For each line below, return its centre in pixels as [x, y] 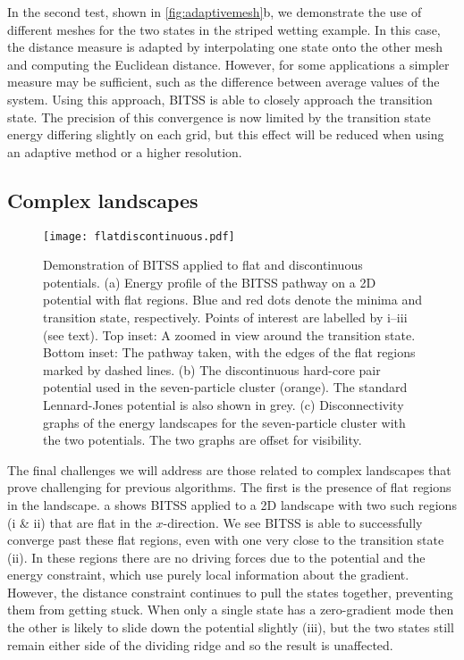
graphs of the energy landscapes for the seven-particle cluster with [224, 422]
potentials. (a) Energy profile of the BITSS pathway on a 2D [210, 282]
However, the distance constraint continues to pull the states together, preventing [230, 592]
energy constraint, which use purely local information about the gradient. [208, 575]
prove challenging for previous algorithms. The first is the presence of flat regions [229, 487]
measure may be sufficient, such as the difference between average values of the [224, 82]
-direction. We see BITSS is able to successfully [293, 522]
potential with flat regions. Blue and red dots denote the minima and [232, 300]
